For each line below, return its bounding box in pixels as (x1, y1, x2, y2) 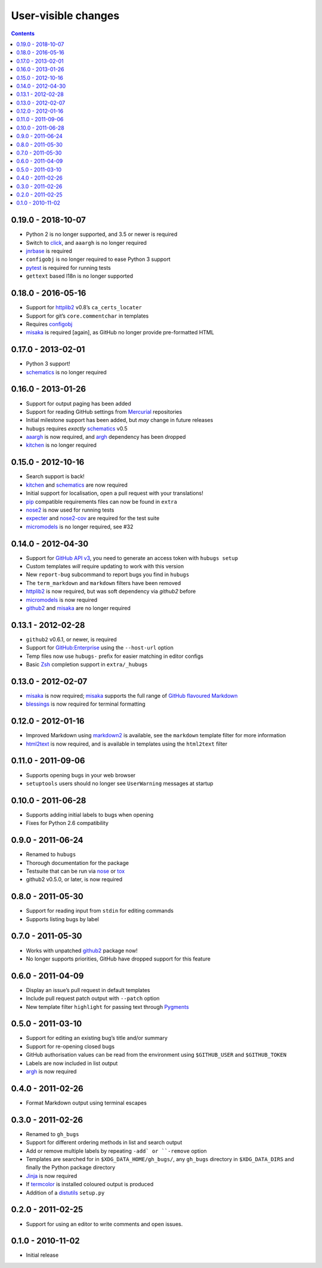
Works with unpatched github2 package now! (26, 947, 138, 954)
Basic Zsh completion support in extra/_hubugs (26, 661, 148, 668)
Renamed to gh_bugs (26, 1130, 79, 1137)
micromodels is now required (26, 596, 98, 603)
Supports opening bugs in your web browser (26, 771, 136, 778)
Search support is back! (26, 473, 85, 480)
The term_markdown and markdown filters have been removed (26, 579, 181, 586)
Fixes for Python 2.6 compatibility (26, 820, 109, 827)
